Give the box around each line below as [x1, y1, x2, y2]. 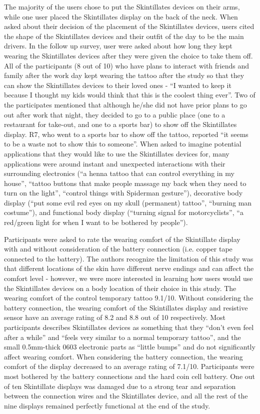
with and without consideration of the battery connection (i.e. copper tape [4, 243, 232, 254]
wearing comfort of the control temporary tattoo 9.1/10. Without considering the [4, 292, 253, 303]
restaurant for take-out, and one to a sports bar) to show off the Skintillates [4, 119, 237, 129]
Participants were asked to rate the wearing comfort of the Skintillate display [4, 233, 240, 244]
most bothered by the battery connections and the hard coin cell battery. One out [4, 370, 255, 381]
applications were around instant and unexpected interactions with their [4, 158, 225, 168]
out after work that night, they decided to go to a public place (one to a [4, 109, 225, 119]
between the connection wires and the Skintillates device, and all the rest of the [4, 390, 248, 401]
